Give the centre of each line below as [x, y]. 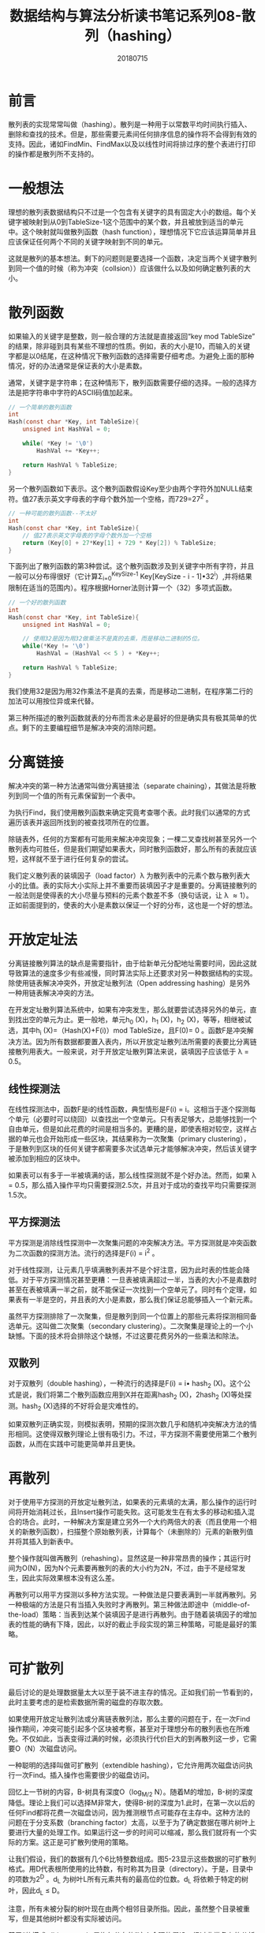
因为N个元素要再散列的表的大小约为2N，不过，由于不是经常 [142, 1568]
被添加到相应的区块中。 [46, 1159]
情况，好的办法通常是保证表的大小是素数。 [77, 366]
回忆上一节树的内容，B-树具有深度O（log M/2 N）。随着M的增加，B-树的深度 [131, 1793]
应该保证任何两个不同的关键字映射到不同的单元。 [88, 241]
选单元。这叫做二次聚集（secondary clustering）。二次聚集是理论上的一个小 [131, 1326]
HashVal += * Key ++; [69, 450]
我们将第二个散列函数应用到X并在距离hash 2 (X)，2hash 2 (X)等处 [140, 1395]
